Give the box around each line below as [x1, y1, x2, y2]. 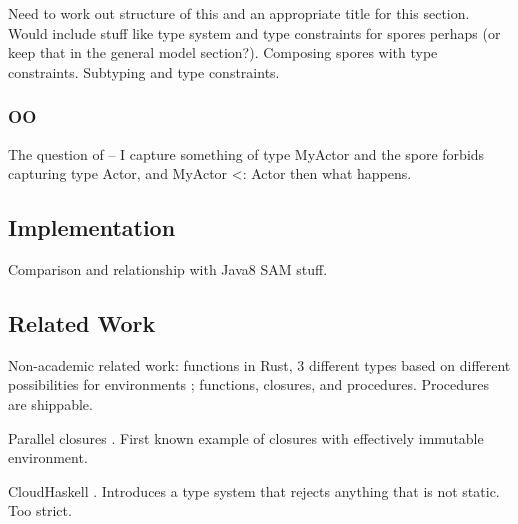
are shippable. [8, 393, 93, 414]
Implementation [8, 212, 176, 243]
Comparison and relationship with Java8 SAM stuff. [8, 258, 328, 279]
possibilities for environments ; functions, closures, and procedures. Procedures [8, 374, 490, 395]
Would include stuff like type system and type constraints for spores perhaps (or [8, 22, 501, 43]
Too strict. [8, 500, 72, 521]
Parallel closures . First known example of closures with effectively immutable [8, 427, 484, 448]
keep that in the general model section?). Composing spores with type [8, 42, 438, 63]
